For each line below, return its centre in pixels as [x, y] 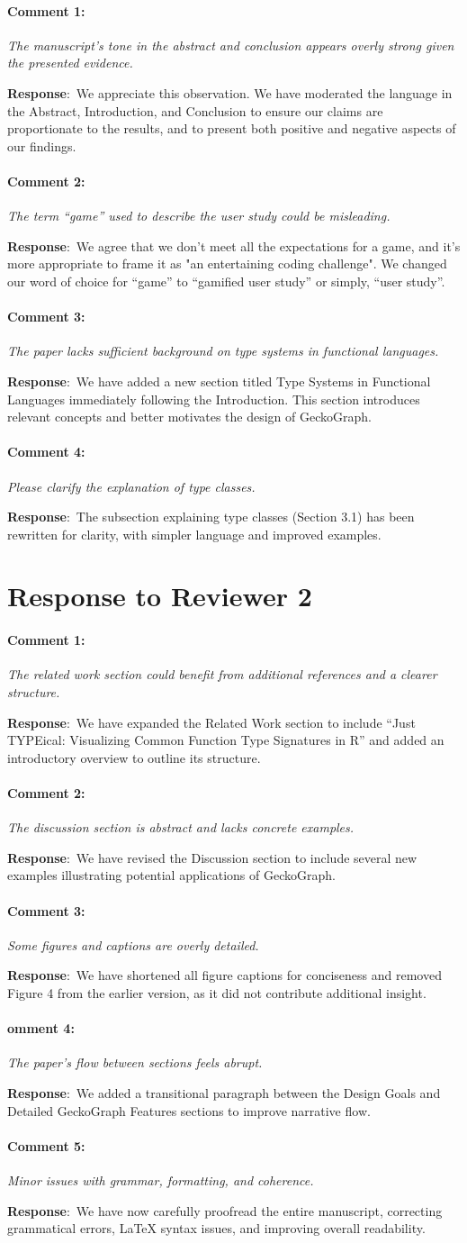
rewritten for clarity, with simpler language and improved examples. [194, 534]
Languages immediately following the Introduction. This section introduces [214, 399]
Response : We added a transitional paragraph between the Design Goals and [224, 1092]
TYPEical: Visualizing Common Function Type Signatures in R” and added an [226, 740]
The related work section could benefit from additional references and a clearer [222, 674]
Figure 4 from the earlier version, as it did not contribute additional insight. [217, 992]
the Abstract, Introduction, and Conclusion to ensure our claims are [195, 110]
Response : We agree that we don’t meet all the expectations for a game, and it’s [234, 245]
